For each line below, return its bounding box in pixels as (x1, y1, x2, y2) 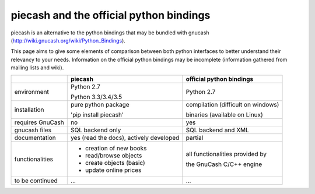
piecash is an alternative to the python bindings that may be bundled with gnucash (10, 29, 209, 36)
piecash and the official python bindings (10, 9, 211, 22)
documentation (14, 133, 56, 142)
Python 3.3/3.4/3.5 (70, 93, 123, 101)
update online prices (85, 166, 142, 174)
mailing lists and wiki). (10, 64, 64, 71)
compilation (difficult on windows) (185, 100, 279, 108)
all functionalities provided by (185, 150, 267, 158)
